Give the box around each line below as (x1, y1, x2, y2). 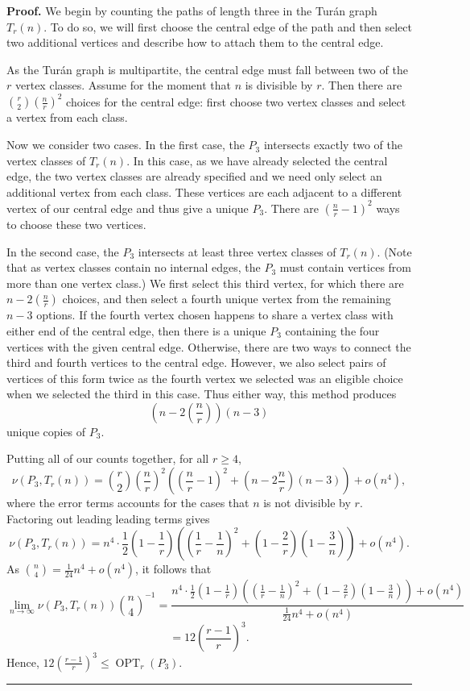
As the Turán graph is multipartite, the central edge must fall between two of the (6, 60, 408, 77)
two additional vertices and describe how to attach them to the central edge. (6, 34, 384, 51)
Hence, (6, 653, 39, 670)
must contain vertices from (279, 259, 411, 276)
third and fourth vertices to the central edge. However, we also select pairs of (6, 354, 386, 371)
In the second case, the (6, 243, 119, 260)
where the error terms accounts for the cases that (6, 494, 249, 511)
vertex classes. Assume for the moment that (14, 77, 231, 94)
